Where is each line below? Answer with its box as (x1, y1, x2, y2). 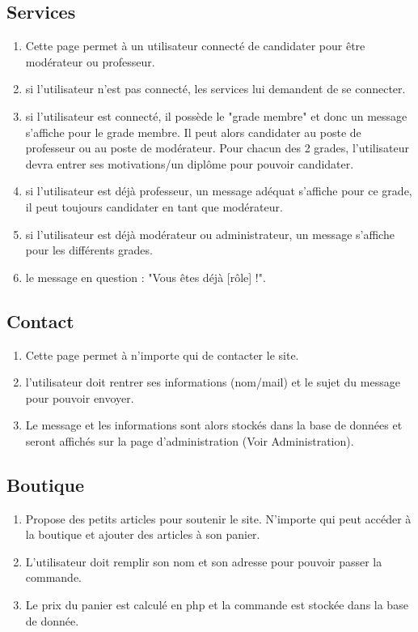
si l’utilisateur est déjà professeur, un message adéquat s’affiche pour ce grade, (25, 182, 412, 199)
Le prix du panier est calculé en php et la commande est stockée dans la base (25, 596, 408, 613)
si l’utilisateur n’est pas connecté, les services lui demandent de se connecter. (25, 80, 406, 97)
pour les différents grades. (25, 241, 153, 258)
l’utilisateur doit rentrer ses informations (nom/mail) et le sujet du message (25, 374, 400, 391)
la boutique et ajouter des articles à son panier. (25, 526, 260, 543)
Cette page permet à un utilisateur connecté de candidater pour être (25, 37, 365, 54)
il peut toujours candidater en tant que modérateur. (25, 198, 283, 215)
